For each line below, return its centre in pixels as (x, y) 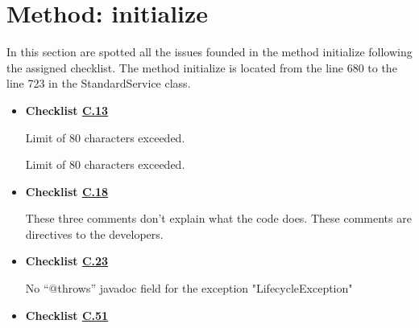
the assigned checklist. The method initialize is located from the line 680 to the (202, 67)
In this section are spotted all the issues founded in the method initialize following (209, 52)
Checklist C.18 (67, 191)
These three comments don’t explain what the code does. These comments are (218, 218)
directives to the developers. (94, 234)
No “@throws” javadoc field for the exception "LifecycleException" (189, 288)
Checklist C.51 (67, 315)
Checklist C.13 (67, 110)
